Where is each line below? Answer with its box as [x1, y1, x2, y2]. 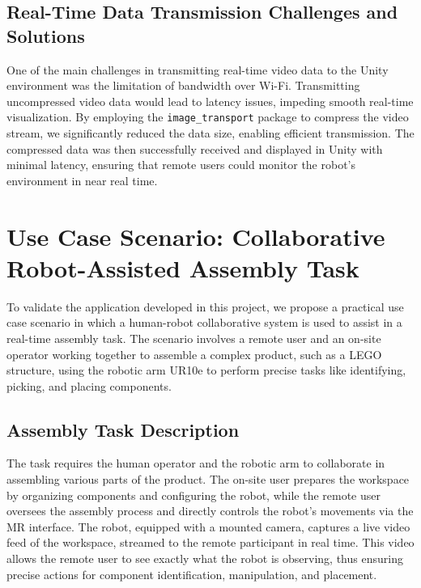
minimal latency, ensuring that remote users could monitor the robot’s [6, 156, 356, 173]
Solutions [6, 23, 85, 48]
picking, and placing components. [6, 377, 172, 394]
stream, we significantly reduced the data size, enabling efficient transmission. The [6, 125, 415, 142]
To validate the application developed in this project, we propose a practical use [6, 298, 404, 315]
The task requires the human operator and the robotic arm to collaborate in [6, 455, 385, 472]
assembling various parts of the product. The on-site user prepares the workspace [6, 471, 410, 488]
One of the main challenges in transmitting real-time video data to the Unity [6, 61, 389, 78]
